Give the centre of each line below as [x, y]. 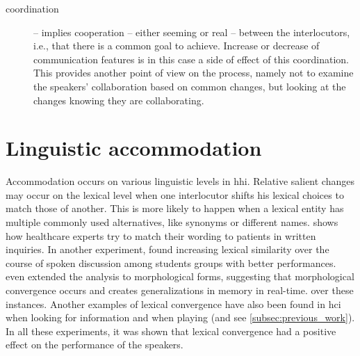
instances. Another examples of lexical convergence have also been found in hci [173, 304]
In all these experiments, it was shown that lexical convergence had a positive [171, 331]
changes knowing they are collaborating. [119, 100]
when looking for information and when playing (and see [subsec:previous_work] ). [180, 317]
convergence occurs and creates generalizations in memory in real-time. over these [180, 290]
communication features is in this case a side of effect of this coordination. [191, 59]
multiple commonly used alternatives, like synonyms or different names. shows [172, 222]
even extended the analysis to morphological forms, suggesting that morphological [180, 276]
